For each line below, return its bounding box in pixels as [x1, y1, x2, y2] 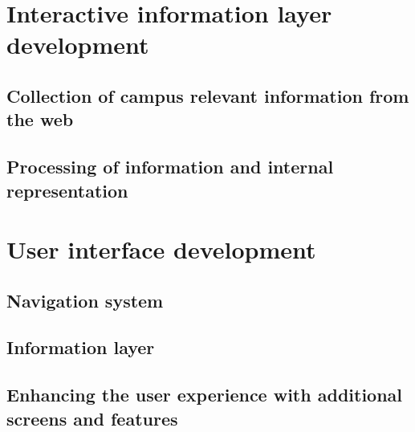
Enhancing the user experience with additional [6, 382, 403, 407]
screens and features [6, 406, 178, 430]
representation [6, 177, 128, 202]
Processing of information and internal [6, 154, 334, 179]
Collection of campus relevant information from [6, 83, 409, 108]
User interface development [6, 233, 316, 266]
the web [6, 107, 74, 132]
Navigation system [6, 287, 164, 312]
